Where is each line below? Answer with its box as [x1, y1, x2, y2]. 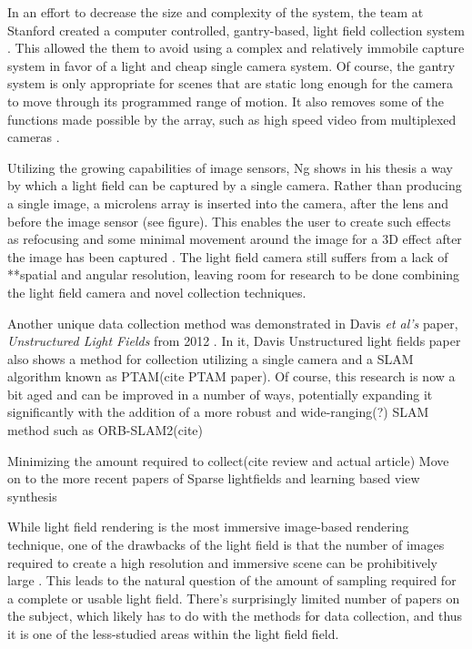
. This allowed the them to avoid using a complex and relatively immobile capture [7, 38, 465, 57]
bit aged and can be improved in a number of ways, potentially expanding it [7, 384, 433, 403]
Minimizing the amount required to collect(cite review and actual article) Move [7, 451, 449, 470]
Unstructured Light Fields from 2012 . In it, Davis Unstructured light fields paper [7, 331, 461, 350]
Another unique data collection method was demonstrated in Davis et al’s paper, [7, 313, 458, 332]
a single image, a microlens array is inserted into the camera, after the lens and [7, 193, 449, 212]
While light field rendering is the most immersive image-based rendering [7, 517, 409, 536]
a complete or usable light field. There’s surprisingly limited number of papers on [7, 588, 460, 607]
